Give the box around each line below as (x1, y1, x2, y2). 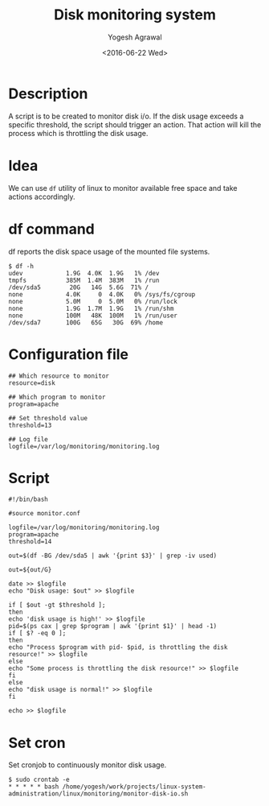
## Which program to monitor (8, 393, 106, 401)
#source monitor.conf (8, 510, 81, 518)
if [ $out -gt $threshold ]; (8, 601, 106, 610)
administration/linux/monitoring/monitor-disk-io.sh (8, 790, 189, 798)
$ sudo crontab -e (8, 775, 70, 784)
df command (8, 220, 95, 238)
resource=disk (8, 378, 56, 387)
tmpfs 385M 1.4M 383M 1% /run (8, 276, 160, 284)
